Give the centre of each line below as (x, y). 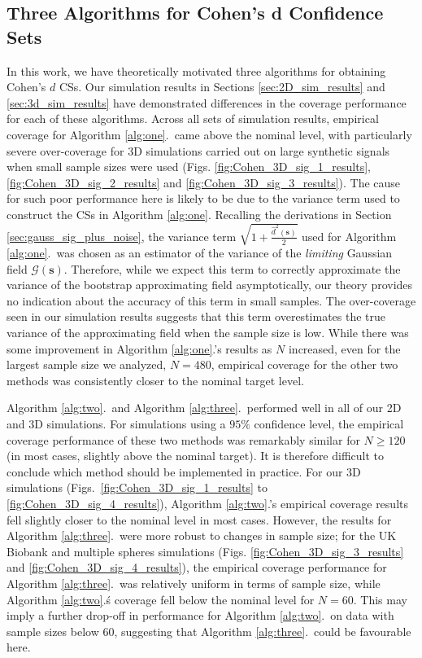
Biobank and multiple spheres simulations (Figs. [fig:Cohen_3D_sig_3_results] (205, 551)
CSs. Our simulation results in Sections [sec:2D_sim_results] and (222, 87)
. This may (380, 599)
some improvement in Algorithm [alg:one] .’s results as (139, 348)
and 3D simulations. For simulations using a (116, 424)
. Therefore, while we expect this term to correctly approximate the (232, 268)
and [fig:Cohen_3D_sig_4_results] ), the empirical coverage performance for (197, 567)
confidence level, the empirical (329, 424)
